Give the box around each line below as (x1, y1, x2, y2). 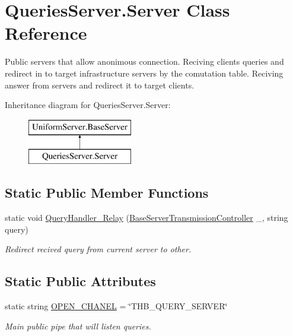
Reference (5, 21, 87, 45)
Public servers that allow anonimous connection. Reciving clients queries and (5, 55, 284, 68)
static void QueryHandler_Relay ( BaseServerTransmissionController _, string (5, 211, 288, 224)
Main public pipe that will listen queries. (5, 319, 151, 332)
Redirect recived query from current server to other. (5, 243, 192, 255)
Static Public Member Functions (5, 183, 209, 202)
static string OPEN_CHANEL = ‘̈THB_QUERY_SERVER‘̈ (5, 300, 228, 312)
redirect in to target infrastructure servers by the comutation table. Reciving (5, 66, 284, 79)
